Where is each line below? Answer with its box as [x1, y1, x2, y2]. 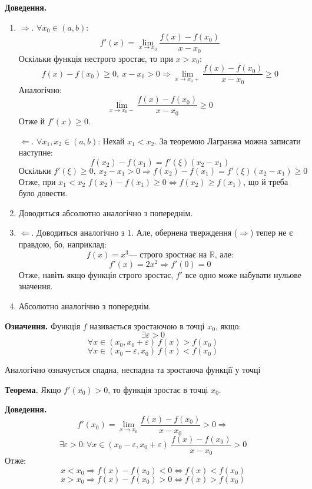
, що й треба [243, 175, 288, 187]
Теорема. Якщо [5, 383, 61, 395]
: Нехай [98, 134, 125, 147]
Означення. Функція [5, 319, 81, 332]
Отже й [18, 114, 45, 127]
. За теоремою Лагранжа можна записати [154, 134, 301, 147]
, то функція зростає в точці [108, 383, 208, 395]
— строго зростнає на [128, 250, 207, 259]
